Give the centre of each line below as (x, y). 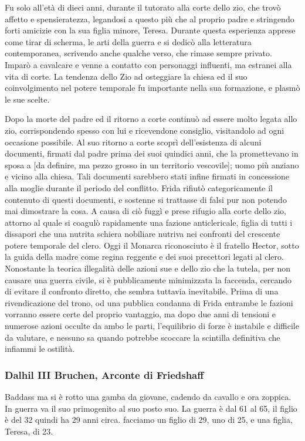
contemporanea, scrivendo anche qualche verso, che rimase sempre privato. (138, 53)
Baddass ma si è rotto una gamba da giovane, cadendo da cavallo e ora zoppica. (148, 397)
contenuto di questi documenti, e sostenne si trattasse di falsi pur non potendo (146, 199)
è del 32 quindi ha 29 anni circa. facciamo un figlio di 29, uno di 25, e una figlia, (149, 420)
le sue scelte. (27, 99)
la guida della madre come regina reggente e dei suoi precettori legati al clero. (144, 257)
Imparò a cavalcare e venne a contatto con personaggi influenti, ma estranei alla (148, 64)
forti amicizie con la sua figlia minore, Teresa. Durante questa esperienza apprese (150, 30)
